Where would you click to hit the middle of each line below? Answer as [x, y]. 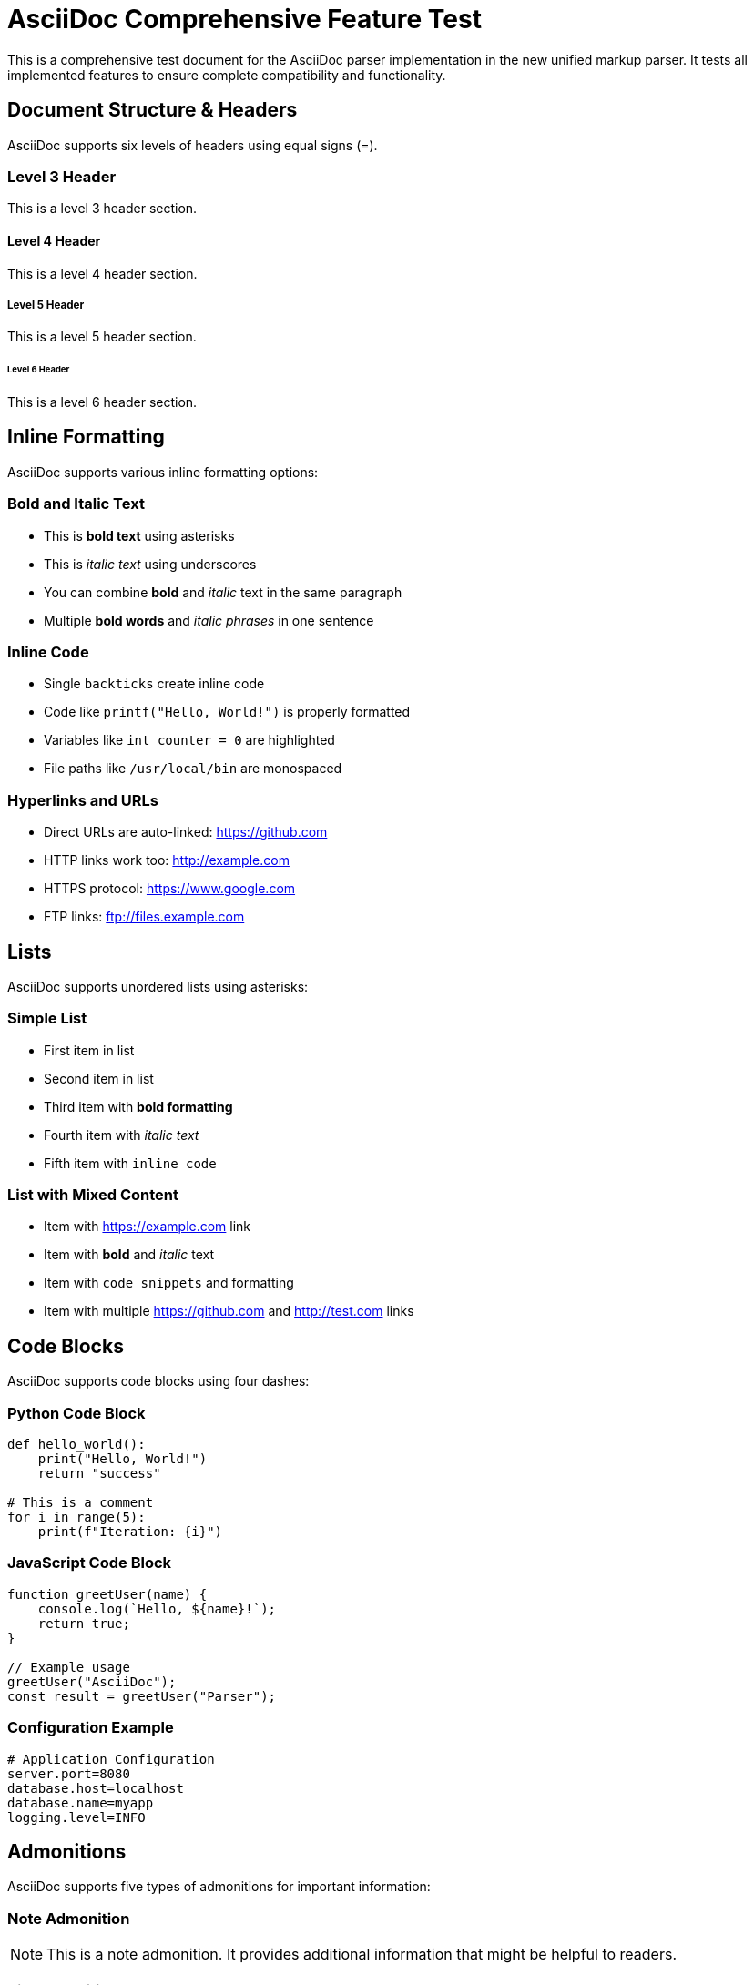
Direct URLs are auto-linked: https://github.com [186, 832]
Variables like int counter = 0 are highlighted [189, 740]
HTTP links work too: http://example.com [167, 860]
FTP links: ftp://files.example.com [144, 917]
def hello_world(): [76, 1445]
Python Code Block [76, 1413]
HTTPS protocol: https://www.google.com [170, 889]
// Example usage [69, 1667]
